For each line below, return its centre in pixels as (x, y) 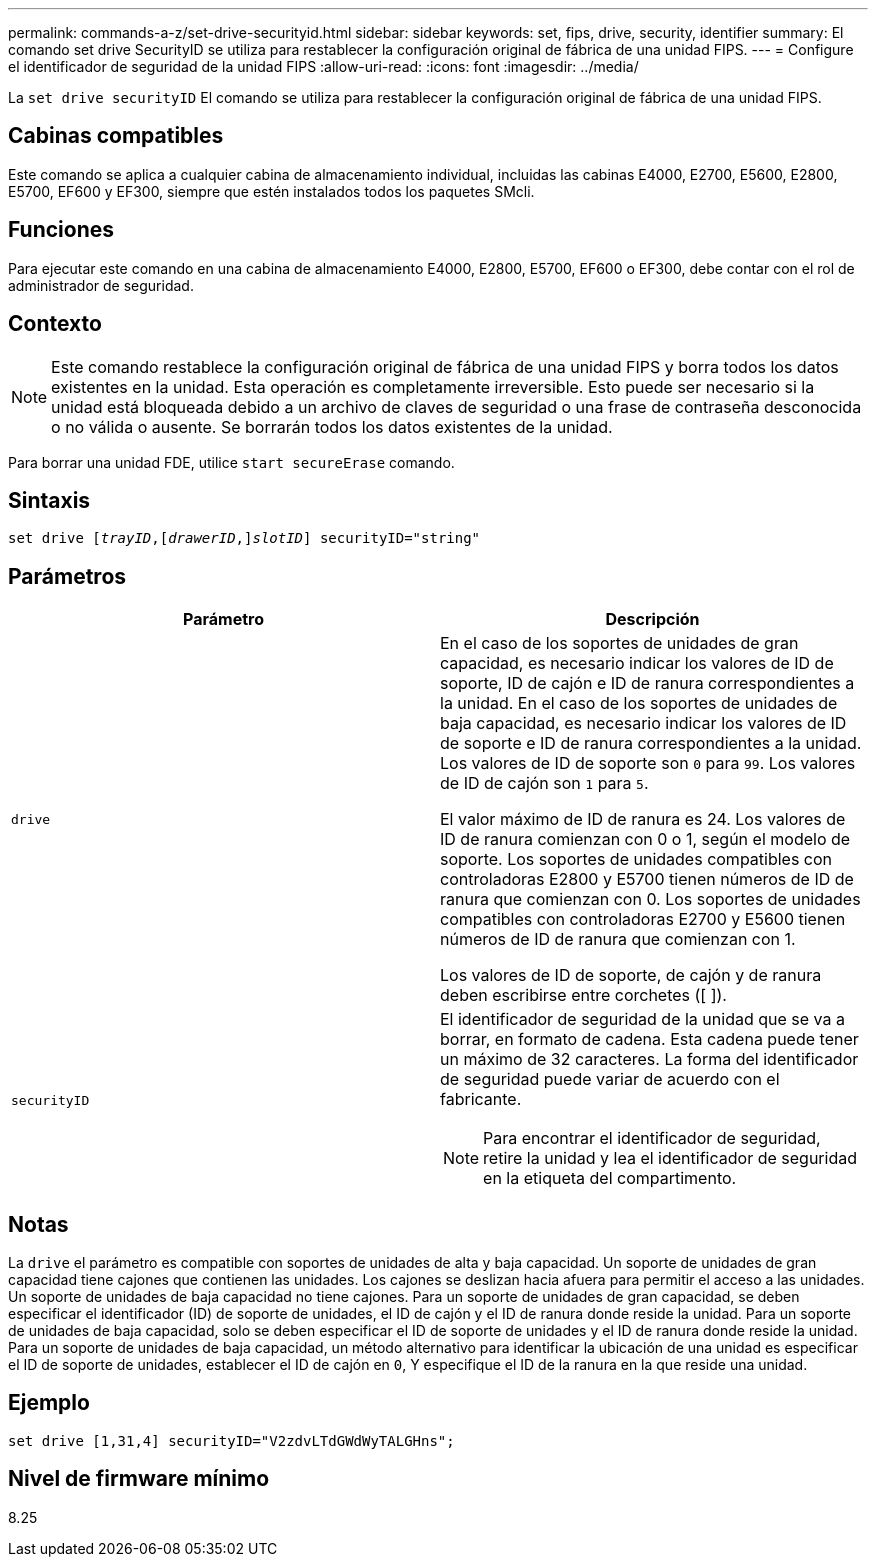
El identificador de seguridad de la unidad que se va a (642, 1019)
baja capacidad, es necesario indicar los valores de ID (643, 723)
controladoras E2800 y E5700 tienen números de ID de (647, 879)
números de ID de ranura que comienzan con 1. (618, 939)
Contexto (55, 324)
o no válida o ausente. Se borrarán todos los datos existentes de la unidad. (332, 426)
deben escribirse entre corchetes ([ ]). (583, 995)
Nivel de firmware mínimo (139, 1479)
